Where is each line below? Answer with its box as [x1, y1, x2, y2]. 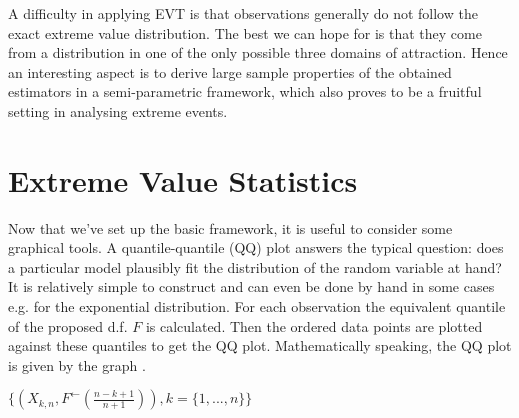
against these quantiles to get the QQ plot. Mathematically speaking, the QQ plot [8, 335, 512, 356]
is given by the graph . [8, 354, 146, 375]
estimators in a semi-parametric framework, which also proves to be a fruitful [8, 81, 482, 102]
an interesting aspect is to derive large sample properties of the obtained [8, 61, 452, 82]
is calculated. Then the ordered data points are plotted [145, 315, 483, 336]
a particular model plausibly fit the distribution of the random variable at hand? [8, 256, 502, 277]
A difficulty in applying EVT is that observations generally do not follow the [8, 3, 478, 23]
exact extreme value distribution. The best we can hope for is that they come [8, 22, 482, 43]
